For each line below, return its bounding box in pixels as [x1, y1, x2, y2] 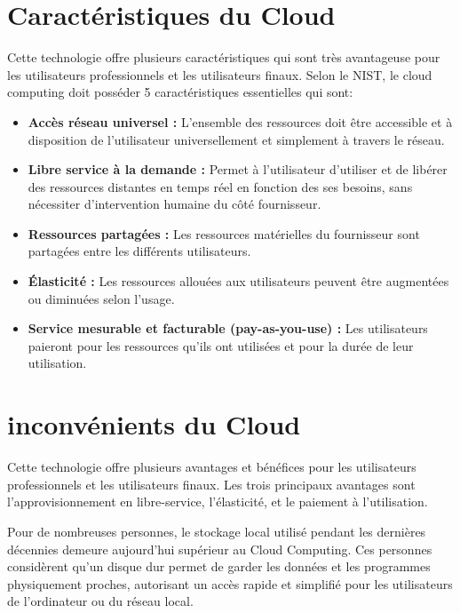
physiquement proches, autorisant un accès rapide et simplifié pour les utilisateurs [7, 574, 453, 593]
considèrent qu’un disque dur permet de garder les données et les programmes [7, 557, 431, 576]
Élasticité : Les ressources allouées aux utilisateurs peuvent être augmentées [28, 272, 449, 291]
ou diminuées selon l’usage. [28, 289, 175, 307]
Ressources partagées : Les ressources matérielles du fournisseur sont [28, 224, 420, 243]
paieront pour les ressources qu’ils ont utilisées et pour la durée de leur [28, 336, 414, 354]
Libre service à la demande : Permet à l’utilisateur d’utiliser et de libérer [28, 160, 448, 179]
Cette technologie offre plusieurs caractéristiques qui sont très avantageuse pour [7, 48, 440, 67]
